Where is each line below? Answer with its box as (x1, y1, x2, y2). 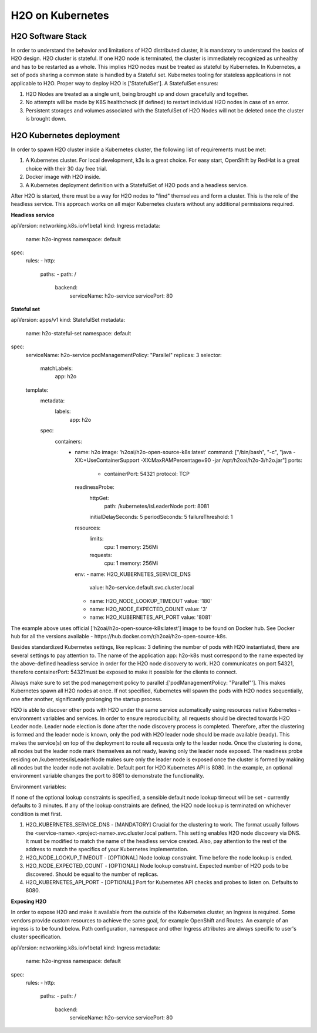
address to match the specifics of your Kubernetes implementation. (25, 846, 189, 853)
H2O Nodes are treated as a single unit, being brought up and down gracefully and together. (25, 91, 249, 98)
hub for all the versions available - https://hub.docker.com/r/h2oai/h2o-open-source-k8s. (11, 633, 227, 640)
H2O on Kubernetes (11, 9, 110, 22)
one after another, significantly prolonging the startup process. (11, 695, 163, 702)
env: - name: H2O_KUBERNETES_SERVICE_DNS (75, 571, 191, 578)
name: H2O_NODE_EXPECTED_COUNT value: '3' (89, 605, 208, 612)
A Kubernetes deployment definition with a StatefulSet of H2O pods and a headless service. (25, 181, 248, 188)
